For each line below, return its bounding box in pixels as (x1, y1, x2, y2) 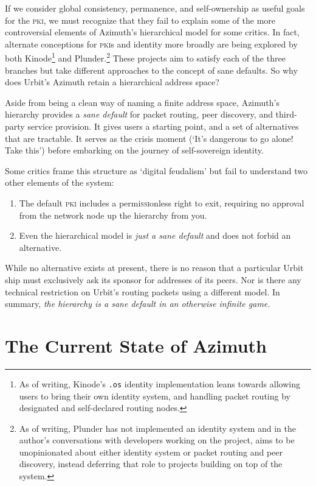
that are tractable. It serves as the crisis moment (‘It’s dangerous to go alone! (5, 132, 294, 144)
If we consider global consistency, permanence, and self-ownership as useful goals (5, 2, 305, 14)
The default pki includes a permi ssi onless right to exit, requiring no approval (19, 196, 304, 209)
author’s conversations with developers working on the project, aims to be (19, 434, 295, 446)
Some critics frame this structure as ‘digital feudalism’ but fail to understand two (5, 164, 308, 177)
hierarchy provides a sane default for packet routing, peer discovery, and (5, 108, 273, 121)
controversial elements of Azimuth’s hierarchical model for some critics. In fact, (5, 26, 300, 38)
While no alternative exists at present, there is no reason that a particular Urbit (5, 261, 304, 274)
